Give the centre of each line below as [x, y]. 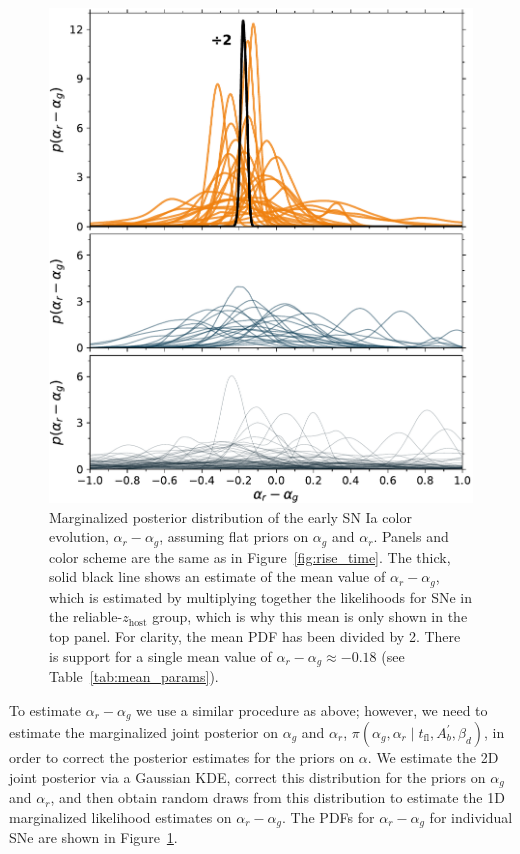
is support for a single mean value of [160, 655]
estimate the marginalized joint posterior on [143, 732]
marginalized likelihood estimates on [120, 816]
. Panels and [411, 536]
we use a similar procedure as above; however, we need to [312, 709]
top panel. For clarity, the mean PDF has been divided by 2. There [255, 635]
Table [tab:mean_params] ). [134, 675]
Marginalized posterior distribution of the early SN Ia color [230, 516]
